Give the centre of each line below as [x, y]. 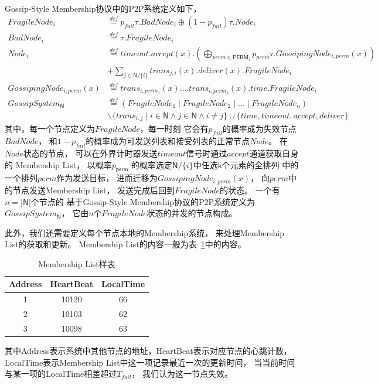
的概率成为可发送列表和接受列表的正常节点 [168, 141]
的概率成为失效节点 [259, 129]
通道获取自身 [274, 153]
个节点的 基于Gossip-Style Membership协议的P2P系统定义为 [143, 201]
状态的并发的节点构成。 [192, 213]
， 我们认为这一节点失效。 [182, 374]
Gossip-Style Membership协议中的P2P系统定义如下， [103, 8]
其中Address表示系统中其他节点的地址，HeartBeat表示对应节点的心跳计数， [148, 351]
